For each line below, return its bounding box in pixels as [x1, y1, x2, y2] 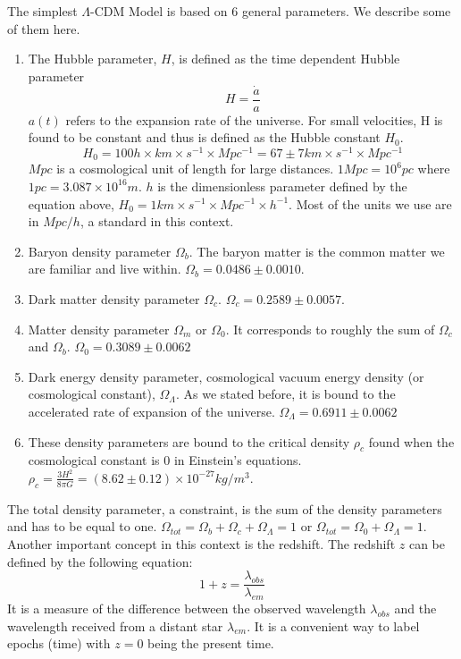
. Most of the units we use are [289, 194, 452, 213]
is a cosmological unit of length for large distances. [56, 159, 334, 178]
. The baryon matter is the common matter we [189, 241, 445, 260]
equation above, [28, 194, 114, 213]
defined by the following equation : [7, 552, 193, 570]
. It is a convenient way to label [247, 616, 420, 635]
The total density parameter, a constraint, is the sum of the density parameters [7, 499, 442, 518]
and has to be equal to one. [7, 517, 157, 536]
